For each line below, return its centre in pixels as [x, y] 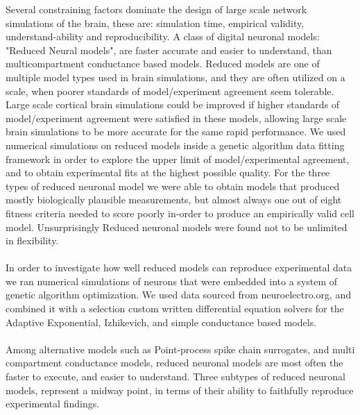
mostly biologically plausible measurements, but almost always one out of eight [174, 200]
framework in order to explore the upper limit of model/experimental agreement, [178, 159]
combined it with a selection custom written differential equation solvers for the [175, 308]
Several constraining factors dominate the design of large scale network [156, 9]
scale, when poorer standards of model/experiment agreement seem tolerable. [170, 91]
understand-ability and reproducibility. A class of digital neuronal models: [163, 36]
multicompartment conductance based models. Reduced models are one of [163, 63]
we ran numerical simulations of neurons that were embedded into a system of [172, 281]
